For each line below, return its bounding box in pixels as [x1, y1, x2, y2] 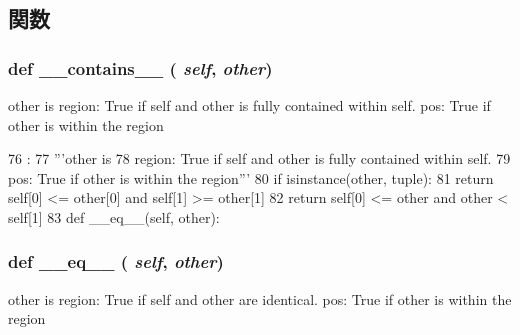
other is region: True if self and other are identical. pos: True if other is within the [8, 288, 512, 309]
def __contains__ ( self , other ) [8, 55, 273, 80]
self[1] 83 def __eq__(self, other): [8, 206, 220, 227]
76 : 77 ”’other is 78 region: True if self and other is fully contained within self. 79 [8, 148, 511, 169]
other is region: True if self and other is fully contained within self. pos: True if [8, 95, 491, 115]
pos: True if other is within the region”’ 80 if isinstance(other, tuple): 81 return [8, 167, 494, 188]
